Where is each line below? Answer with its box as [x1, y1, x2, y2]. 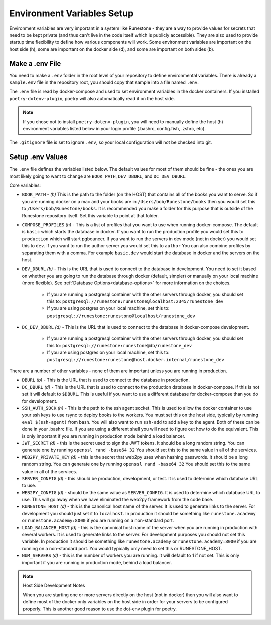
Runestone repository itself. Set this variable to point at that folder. [22, 212, 159, 218]
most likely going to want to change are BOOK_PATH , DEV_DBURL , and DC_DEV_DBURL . [9, 173, 187, 179]
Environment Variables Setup [9, 8, 134, 19]
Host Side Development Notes [23, 582, 85, 589]
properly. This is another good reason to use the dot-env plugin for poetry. [23, 606, 177, 612]
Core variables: [9, 182, 41, 188]
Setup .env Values [9, 153, 68, 162]
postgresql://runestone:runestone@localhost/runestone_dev [47, 312, 196, 319]
